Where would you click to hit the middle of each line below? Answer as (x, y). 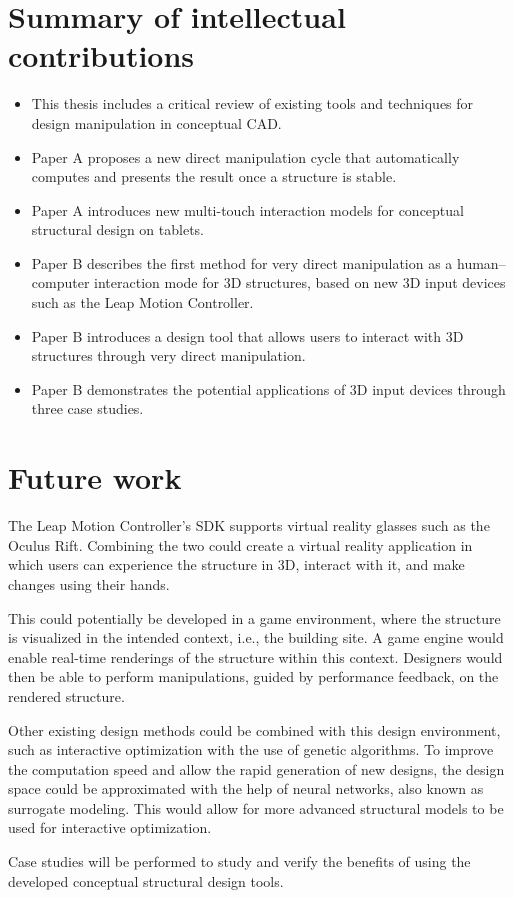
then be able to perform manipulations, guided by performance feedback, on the (253, 676)
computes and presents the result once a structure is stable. (214, 176)
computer (60, 282)
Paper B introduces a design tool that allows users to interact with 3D (247, 335)
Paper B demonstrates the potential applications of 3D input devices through (268, 388)
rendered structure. (66, 695)
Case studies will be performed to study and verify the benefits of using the (239, 861)
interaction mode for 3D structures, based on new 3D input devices (300, 282)
